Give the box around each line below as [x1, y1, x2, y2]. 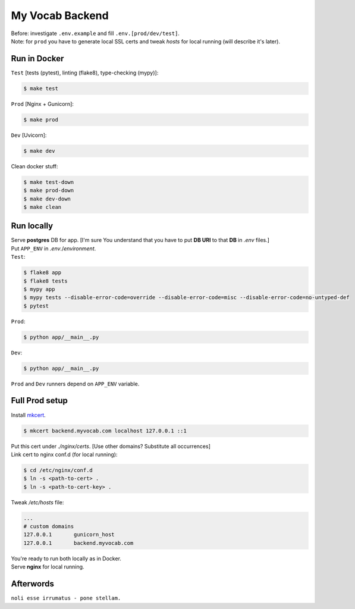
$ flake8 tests [23, 277, 68, 284]
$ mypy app [23, 285, 55, 293]
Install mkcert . [11, 411, 46, 419]
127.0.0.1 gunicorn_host [23, 531, 115, 538]
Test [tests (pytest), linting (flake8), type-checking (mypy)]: [11, 69, 159, 76]
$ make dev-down [23, 195, 71, 202]
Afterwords [11, 579, 55, 589]
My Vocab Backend [11, 9, 109, 22]
